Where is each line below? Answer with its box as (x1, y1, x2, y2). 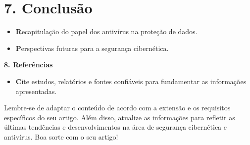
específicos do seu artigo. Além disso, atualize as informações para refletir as (4, 112, 235, 122)
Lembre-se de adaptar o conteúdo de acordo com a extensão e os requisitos (4, 102, 231, 113)
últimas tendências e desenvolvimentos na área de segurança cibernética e (4, 122, 227, 132)
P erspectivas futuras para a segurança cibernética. (15, 43, 169, 53)
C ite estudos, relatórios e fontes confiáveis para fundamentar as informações (15, 76, 247, 86)
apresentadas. (15, 86, 57, 96)
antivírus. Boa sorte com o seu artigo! (4, 131, 118, 142)
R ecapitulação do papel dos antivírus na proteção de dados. (15, 26, 198, 37)
